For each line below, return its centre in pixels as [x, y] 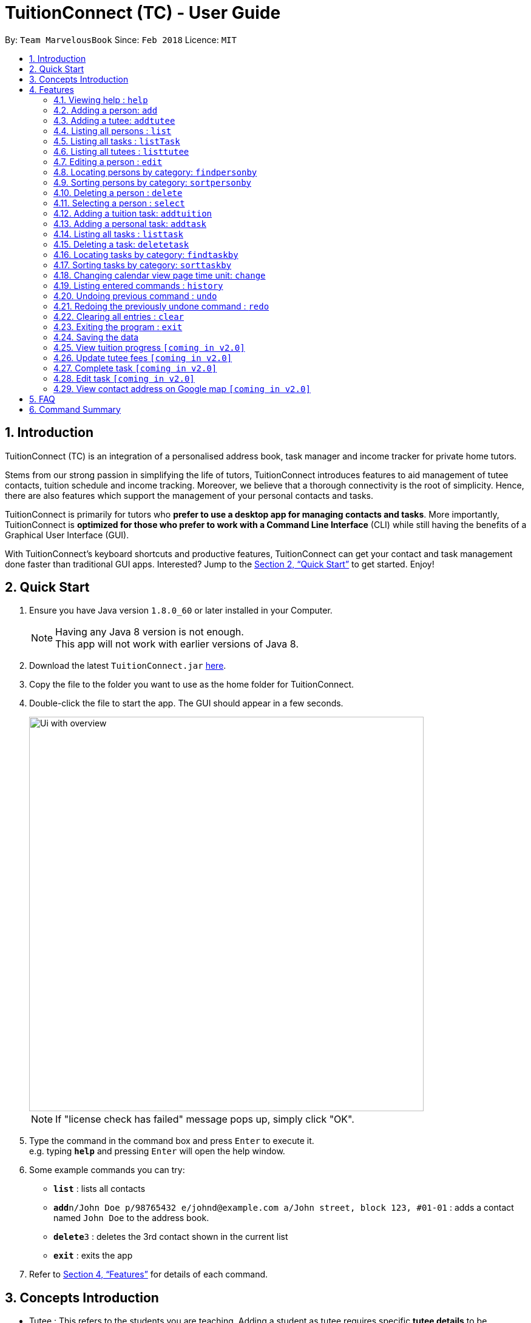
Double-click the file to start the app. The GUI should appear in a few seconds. [186, 703]
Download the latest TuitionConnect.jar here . [128, 666]
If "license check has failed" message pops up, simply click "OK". [205, 1119]
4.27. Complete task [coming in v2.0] [135, 368]
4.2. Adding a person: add [106, 110]
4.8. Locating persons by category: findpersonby [155, 172]
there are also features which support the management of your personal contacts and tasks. [189, 495]
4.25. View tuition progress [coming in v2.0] [149, 347]
